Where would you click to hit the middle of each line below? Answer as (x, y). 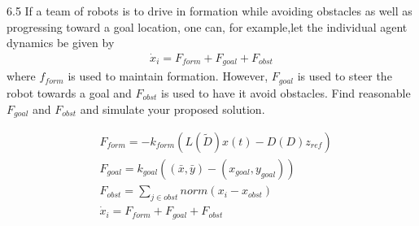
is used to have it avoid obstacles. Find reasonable (286, 92)
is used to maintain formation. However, (168, 76)
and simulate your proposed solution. (172, 109)
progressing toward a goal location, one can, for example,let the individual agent (207, 26)
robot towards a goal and (69, 92)
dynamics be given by (61, 43)
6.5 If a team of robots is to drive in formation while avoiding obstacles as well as (209, 11)
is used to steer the (345, 76)
